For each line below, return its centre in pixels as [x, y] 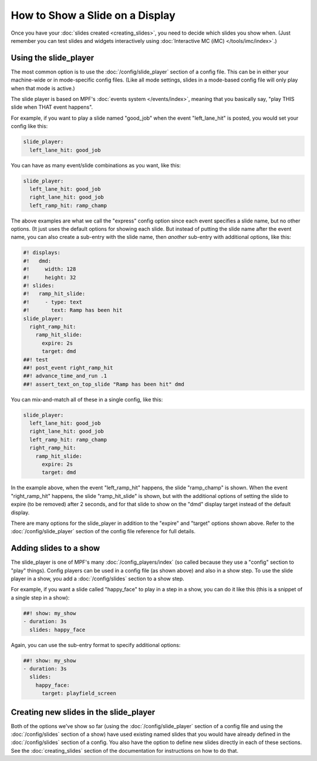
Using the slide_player [53, 58]
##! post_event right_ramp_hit [68, 368]
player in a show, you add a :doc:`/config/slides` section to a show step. [97, 579]
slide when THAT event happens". [52, 107]
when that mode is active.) [43, 88]
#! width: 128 [50, 269]
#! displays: [42, 253]
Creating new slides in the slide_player [83, 712]
